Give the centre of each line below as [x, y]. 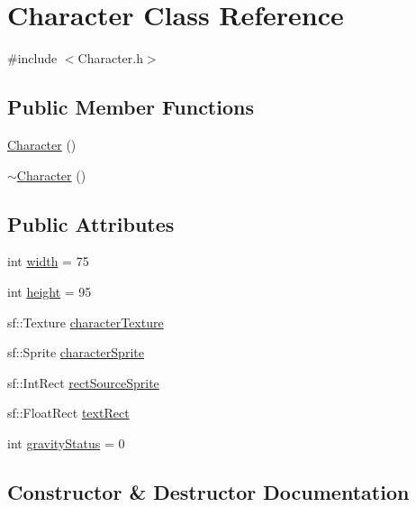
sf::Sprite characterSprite [76, 352]
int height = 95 [50, 291]
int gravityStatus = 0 [66, 442]
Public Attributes [91, 223]
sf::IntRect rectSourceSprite [83, 382]
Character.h [110, 58]
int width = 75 [48, 261]
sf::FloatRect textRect [68, 413]
